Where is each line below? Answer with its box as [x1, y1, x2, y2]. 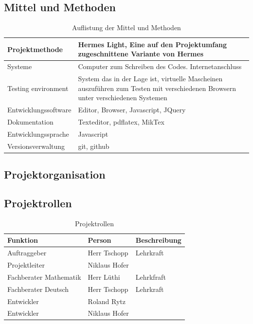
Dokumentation [7, 116, 54, 126]
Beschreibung [135, 235, 181, 245]
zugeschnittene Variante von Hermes [78, 49, 204, 59]
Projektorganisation [4, 167, 106, 182]
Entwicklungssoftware [7, 105, 72, 115]
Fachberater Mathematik [7, 271, 81, 282]
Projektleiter [7, 260, 45, 270]
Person [88, 235, 111, 245]
